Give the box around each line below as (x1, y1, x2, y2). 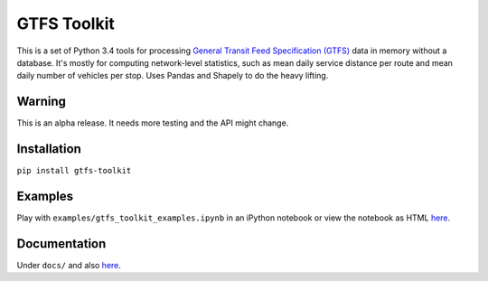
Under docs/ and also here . (16, 259, 122, 270)
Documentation (16, 236, 107, 251)
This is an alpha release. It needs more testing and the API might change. (16, 117, 289, 128)
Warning (16, 94, 67, 109)
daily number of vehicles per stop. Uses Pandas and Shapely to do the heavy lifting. (16, 70, 329, 81)
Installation (16, 141, 81, 157)
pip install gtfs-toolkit (16, 165, 132, 176)
